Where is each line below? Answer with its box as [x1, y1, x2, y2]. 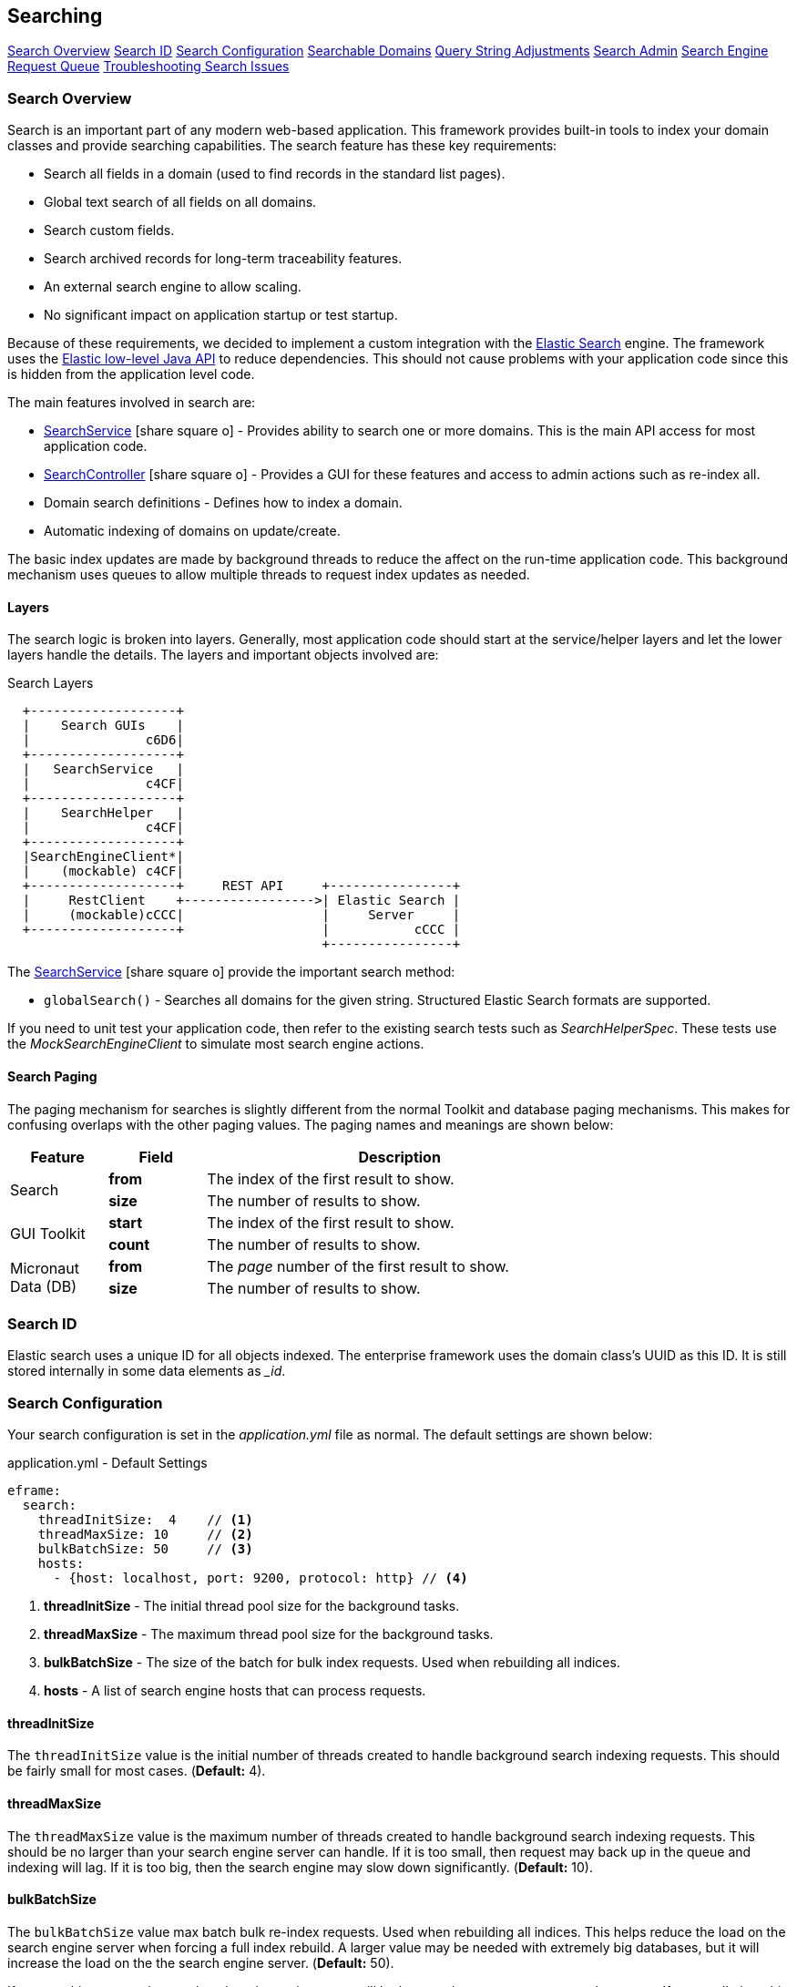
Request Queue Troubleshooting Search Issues [7, 58, 290, 75]
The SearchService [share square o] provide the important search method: [7, 964, 455, 980]
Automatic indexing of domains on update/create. [44, 523, 341, 539]
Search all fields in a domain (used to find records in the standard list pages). [44, 166, 506, 182]
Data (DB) [10, 1276, 77, 1296]
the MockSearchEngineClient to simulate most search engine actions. [7, 1036, 424, 1052]
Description [358, 1147, 441, 1166]
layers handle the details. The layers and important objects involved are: [7, 647, 439, 663]
